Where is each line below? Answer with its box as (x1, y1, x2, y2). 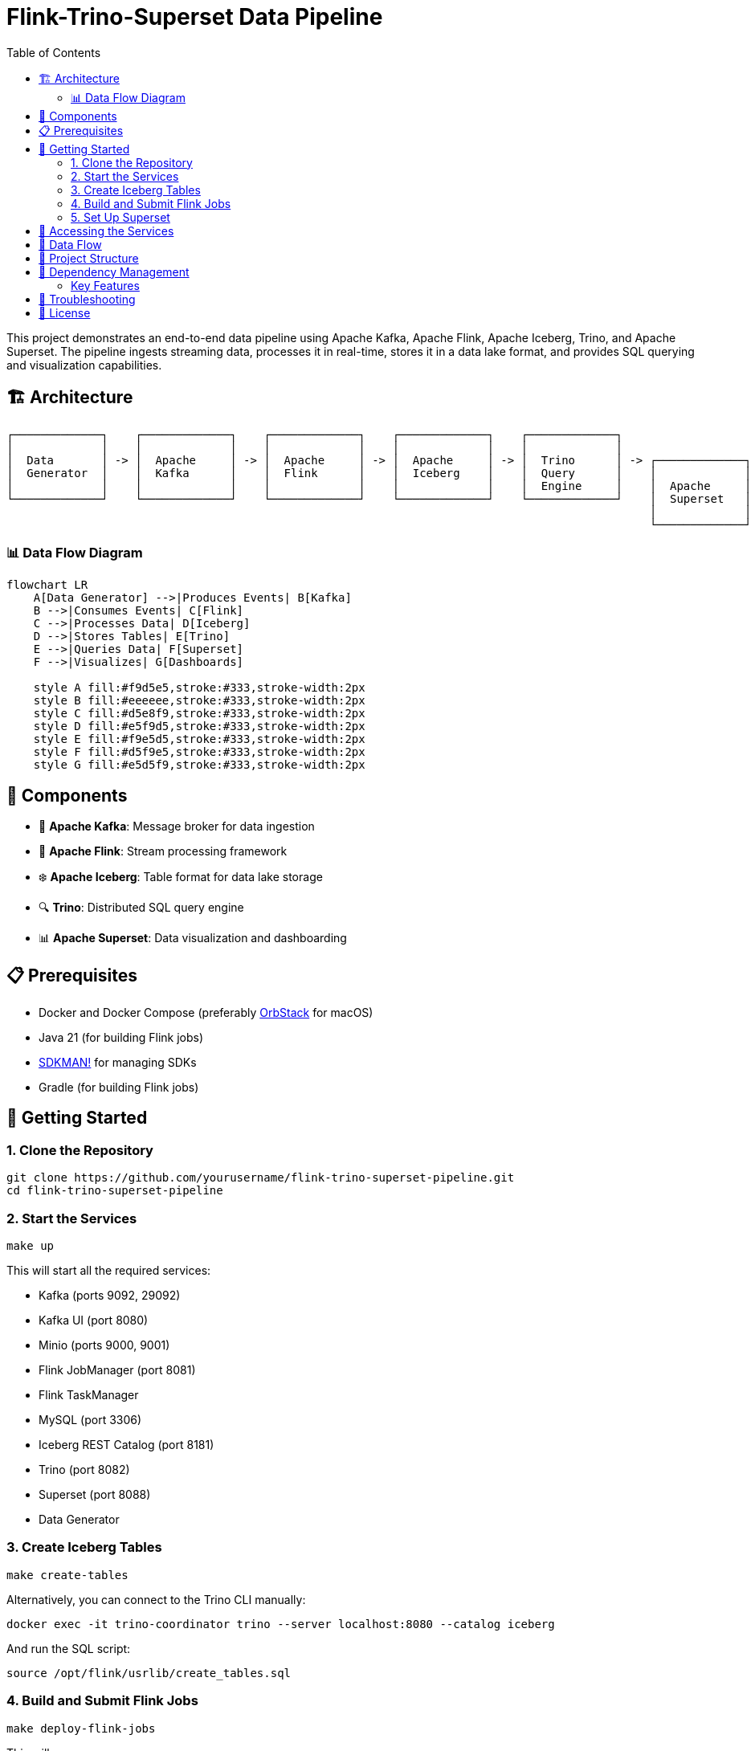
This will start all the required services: (6, 1263, 211, 1277)
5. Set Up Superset (71, 210, 170, 224)
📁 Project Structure (39, 251, 139, 265)
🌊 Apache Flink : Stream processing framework (39, 844, 288, 859)
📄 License (39, 305, 91, 320)
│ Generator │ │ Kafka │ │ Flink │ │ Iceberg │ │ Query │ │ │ (6, 466, 752, 480)
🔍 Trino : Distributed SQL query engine (39, 900, 244, 915)
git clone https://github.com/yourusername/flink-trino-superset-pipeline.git (6, 1171, 515, 1185)
